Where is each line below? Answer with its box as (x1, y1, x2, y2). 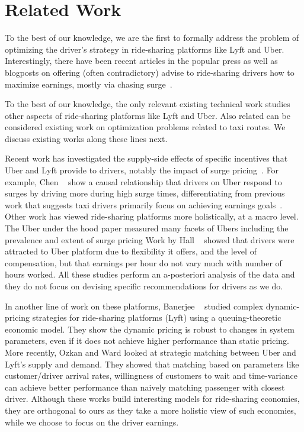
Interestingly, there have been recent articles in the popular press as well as (5, 54, 278, 67)
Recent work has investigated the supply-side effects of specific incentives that (5, 152, 288, 165)
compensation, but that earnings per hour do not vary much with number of (5, 256, 282, 269)
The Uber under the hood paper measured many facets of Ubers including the (5, 222, 289, 234)
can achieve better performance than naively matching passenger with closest (5, 381, 285, 393)
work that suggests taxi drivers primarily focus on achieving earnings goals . (5, 198, 283, 211)
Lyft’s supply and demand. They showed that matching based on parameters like (5, 357, 299, 370)
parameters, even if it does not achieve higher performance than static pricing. (5, 334, 289, 347)
